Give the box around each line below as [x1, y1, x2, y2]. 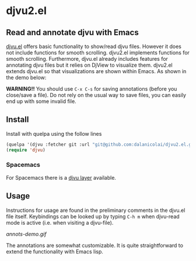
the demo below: [6, 74, 47, 81]
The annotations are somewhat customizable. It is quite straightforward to [6, 242, 184, 249]
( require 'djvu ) [6, 147, 45, 153]
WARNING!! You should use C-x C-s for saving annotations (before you [6, 85, 177, 92]
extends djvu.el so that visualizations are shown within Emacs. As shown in [6, 68, 187, 74]
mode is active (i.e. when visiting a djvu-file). [6, 219, 114, 226]
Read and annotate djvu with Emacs [6, 28, 139, 37]
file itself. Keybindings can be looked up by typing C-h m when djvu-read [6, 212, 180, 220]
